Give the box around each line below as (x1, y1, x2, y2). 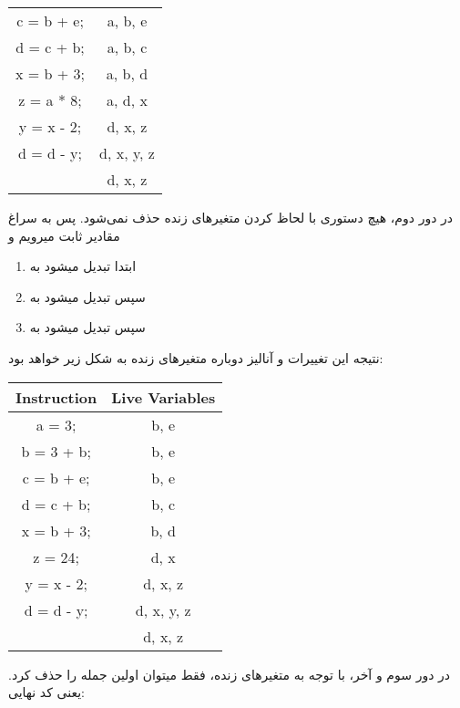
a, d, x (107, 89, 148, 110)
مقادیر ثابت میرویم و (8, 225, 120, 245)
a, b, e (107, 10, 148, 31)
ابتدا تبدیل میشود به (29, 256, 137, 276)
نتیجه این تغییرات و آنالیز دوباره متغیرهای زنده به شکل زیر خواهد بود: (8, 348, 383, 367)
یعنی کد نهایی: (8, 682, 85, 702)
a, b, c (107, 36, 148, 57)
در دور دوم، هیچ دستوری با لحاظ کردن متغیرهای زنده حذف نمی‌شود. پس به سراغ (8, 208, 454, 226)
